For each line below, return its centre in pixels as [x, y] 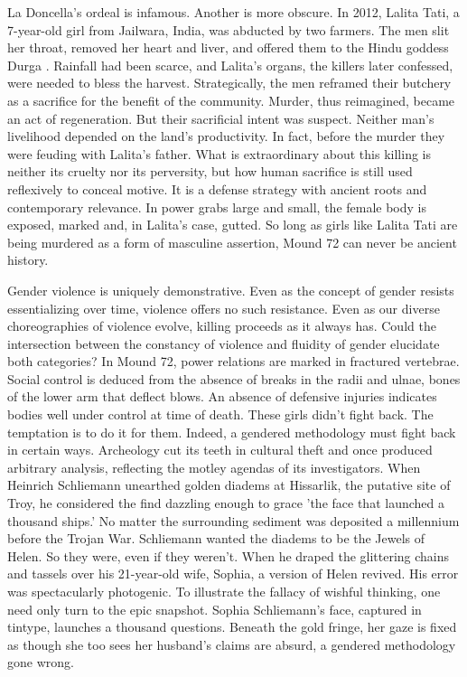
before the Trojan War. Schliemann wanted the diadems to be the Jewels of [216, 538]
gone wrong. [41, 662]
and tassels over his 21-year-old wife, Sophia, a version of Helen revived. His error [233, 574]
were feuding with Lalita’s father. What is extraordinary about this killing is [219, 153]
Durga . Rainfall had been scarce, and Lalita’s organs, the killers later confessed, [230, 65]
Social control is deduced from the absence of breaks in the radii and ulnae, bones [234, 378]
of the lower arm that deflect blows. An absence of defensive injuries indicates [222, 396]
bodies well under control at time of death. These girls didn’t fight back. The [220, 414]
